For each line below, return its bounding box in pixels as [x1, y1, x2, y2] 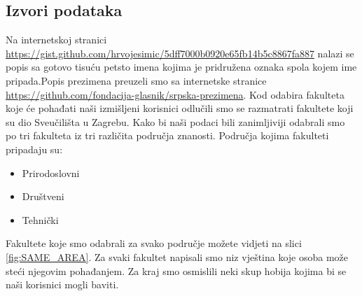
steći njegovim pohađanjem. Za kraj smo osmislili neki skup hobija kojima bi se [6, 263, 347, 278]
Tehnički [22, 212, 59, 227]
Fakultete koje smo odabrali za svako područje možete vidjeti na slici [6, 236, 302, 251]
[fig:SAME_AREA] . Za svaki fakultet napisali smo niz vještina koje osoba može [6, 249, 349, 264]
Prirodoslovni [22, 165, 80, 180]
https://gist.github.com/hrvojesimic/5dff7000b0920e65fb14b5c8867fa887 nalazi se [6, 45, 354, 60]
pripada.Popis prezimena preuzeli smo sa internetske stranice [6, 73, 267, 87]
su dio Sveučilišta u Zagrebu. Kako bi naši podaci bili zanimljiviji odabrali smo [6, 114, 345, 129]
